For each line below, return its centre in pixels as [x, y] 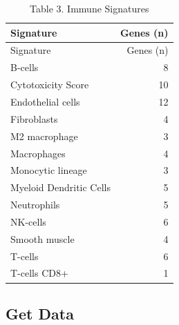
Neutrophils [35, 205]
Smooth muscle [43, 238]
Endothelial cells [45, 101]
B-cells [25, 67]
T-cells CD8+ [39, 273]
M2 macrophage [44, 136]
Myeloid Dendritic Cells [60, 187]
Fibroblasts [34, 118]
